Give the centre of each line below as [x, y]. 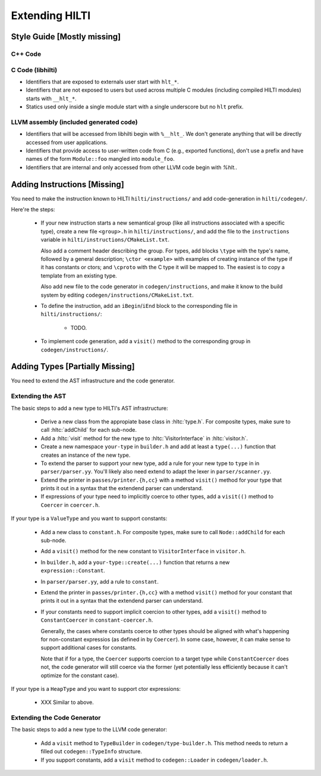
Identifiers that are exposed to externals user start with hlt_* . [103, 82]
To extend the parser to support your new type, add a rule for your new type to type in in [150, 463]
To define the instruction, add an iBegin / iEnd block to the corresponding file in [139, 306]
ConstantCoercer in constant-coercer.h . [97, 620]
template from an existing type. [79, 275]
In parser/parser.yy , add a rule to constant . [100, 581]
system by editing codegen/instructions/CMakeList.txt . [117, 295]
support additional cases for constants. [89, 648]
